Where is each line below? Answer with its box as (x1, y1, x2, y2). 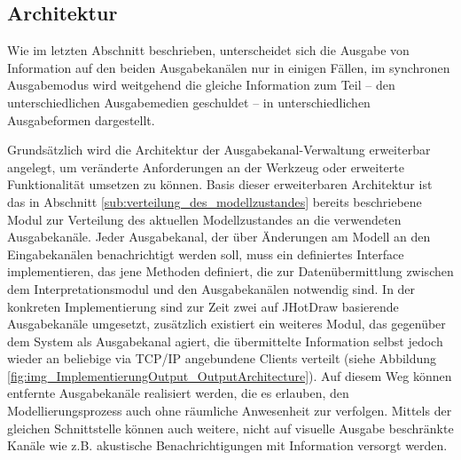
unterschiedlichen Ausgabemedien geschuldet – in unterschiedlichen (7, 92, 371, 111)
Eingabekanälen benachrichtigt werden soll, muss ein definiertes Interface (7, 244, 404, 263)
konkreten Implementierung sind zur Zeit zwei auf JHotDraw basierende (7, 297, 399, 315)
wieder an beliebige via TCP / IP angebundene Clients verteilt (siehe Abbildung (7, 349, 437, 368)
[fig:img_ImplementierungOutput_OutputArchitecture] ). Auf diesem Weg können (7, 366, 452, 385)
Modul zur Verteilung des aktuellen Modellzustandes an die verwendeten (7, 210, 402, 228)
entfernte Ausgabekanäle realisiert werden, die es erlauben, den (7, 384, 349, 402)
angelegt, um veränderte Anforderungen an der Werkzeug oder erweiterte (7, 157, 404, 176)
